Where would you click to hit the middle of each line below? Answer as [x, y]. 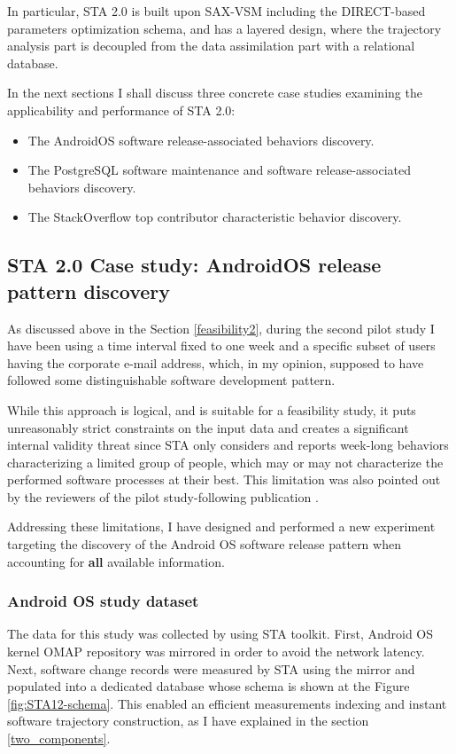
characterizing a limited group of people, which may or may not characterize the [225, 462]
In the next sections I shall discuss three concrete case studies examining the [215, 93]
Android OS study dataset [103, 601]
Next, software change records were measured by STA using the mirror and [211, 668]
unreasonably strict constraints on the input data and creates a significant [208, 427]
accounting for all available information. [116, 561]
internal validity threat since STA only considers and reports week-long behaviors [228, 445]
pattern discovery [89, 291]
